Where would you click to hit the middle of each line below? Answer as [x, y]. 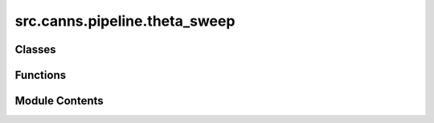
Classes [35, 49]
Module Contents [59, 101]
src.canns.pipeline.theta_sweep [125, 21]
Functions [41, 75]
